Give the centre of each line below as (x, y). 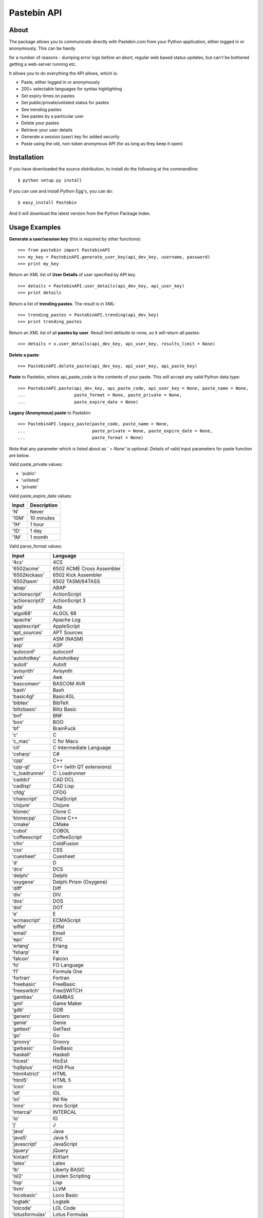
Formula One (68, 971)
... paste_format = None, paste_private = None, (100, 395)
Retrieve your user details (47, 130)
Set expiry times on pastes (48, 95)
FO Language (68, 965)
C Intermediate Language (82, 747)
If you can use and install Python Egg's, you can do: (61, 191)
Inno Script (65, 1105)
